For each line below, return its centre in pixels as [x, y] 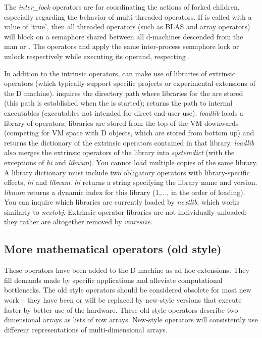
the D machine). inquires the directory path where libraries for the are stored [124, 93]
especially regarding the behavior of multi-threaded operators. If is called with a [128, 16]
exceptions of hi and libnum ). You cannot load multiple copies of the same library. [131, 162]
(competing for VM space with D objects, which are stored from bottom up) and [129, 133]
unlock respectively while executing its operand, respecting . [97, 56]
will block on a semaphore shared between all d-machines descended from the [124, 36]
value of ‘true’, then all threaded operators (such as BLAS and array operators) [127, 27]
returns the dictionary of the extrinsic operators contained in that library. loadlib [129, 142]
